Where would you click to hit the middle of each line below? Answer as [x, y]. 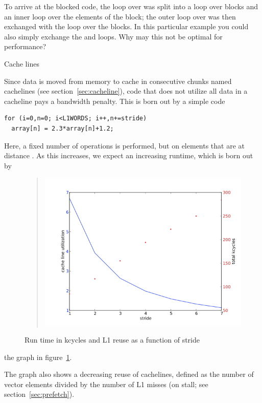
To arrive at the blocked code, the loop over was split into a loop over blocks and [131, 6]
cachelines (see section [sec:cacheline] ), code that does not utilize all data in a [126, 91]
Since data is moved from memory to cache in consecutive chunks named [118, 81]
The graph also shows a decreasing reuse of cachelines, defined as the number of [129, 374]
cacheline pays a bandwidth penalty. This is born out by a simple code [115, 101]
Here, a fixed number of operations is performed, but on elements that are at [125, 145]
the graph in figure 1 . [38, 357]
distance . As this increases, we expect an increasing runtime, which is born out [129, 155]
